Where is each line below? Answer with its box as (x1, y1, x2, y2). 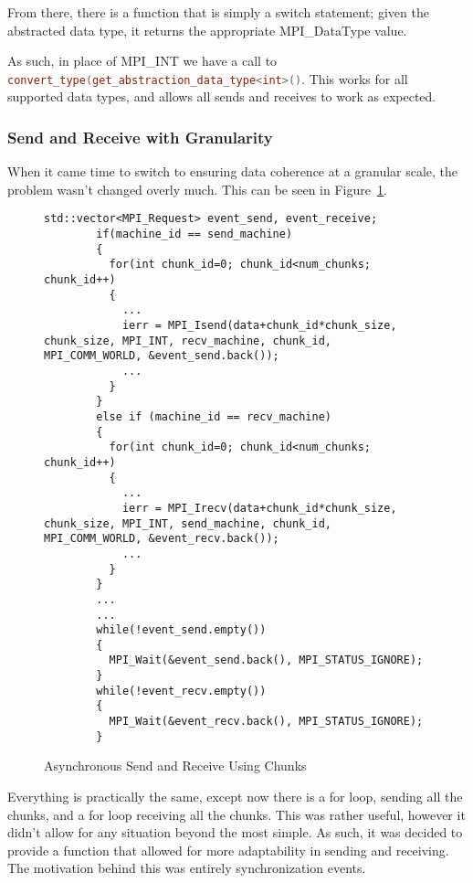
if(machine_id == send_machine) (96, 228, 293, 241)
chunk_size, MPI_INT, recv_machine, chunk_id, (44, 334, 331, 347)
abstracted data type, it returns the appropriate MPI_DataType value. (7, 20, 407, 39)
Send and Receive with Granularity (7, 125, 273, 148)
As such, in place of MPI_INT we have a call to (7, 51, 278, 70)
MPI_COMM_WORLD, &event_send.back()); (44, 349, 279, 363)
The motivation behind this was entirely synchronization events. (7, 858, 366, 878)
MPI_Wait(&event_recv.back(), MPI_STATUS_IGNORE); (109, 715, 424, 729)
